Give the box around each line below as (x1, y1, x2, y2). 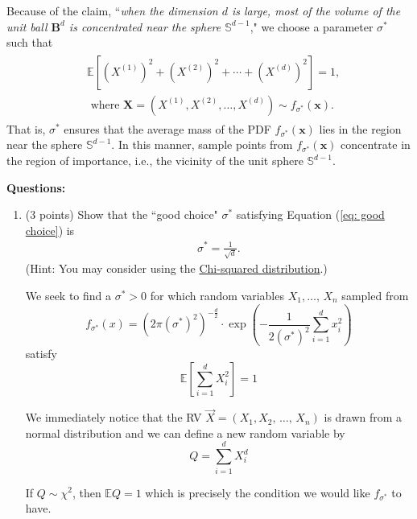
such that (6, 34, 53, 51)
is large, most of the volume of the (231, 2, 401, 19)
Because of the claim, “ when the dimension (6, 2, 218, 19)
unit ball (6, 18, 47, 35)
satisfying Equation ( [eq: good (236, 206, 385, 223)
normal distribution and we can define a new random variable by (25, 424, 345, 441)
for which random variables (150, 286, 284, 303)
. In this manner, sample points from (111, 136, 293, 153)
